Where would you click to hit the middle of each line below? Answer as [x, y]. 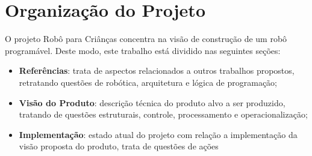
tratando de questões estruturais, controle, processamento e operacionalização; [163, 114]
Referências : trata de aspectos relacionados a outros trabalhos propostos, [157, 70]
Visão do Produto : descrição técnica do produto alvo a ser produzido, [152, 102]
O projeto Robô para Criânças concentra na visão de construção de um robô [146, 39]
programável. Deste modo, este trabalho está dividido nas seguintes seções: [143, 50]
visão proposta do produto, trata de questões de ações [119, 146]
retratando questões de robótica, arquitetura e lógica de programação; [148, 82]
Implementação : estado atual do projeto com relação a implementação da [158, 134]
